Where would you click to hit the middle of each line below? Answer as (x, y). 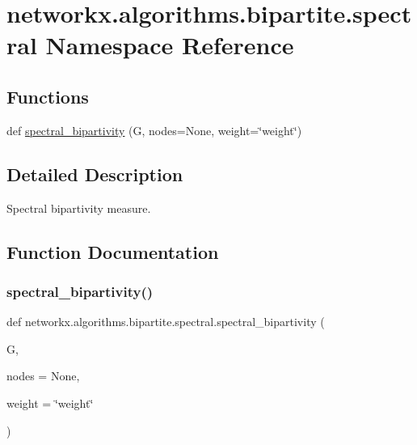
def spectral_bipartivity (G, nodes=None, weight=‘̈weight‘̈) (154, 130)
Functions (48, 96)
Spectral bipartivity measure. (79, 208)
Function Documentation (113, 251)
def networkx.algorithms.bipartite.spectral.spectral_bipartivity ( (166, 322)
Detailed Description (95, 174)
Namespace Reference (170, 45)
